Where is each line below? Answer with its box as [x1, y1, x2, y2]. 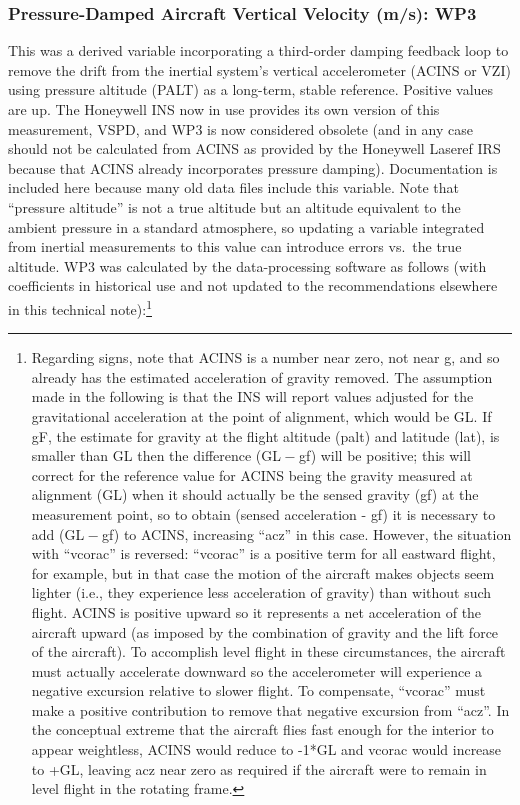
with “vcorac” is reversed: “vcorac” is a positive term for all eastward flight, [31, 543, 496, 564]
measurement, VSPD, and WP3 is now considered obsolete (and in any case [8, 118, 473, 139]
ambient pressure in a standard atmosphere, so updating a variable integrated [8, 216, 485, 237]
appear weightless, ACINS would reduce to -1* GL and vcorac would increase [31, 739, 502, 760]
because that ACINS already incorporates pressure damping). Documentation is [8, 157, 498, 178]
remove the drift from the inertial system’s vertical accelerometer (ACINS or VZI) [8, 59, 511, 80]
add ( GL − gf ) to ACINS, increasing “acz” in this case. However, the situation [31, 523, 512, 544]
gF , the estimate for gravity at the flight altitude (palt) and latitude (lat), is [31, 425, 500, 446]
